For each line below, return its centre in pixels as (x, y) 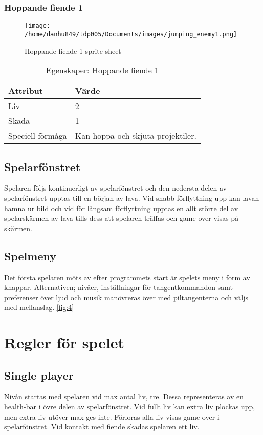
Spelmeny (30, 255)
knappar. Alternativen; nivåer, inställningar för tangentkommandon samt (118, 287)
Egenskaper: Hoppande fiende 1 (102, 70)
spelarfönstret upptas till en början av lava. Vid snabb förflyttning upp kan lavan (132, 198)
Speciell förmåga (38, 136)
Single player (39, 375)
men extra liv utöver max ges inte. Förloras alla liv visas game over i (112, 416)
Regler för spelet (64, 343)
